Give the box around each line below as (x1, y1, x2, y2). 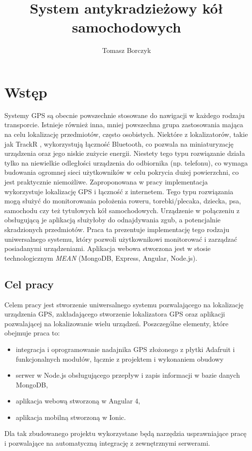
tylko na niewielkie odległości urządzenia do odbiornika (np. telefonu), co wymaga (4, 157, 248, 167)
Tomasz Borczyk (102, 45, 151, 55)
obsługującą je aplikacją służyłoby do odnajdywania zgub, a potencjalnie (4, 215, 220, 225)
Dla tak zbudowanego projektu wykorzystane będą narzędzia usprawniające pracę (4, 428, 247, 438)
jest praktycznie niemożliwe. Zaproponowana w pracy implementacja (4, 177, 208, 186)
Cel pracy (4, 276, 54, 291)
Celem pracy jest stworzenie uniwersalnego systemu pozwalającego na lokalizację (4, 299, 244, 309)
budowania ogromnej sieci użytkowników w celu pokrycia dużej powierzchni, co (4, 167, 239, 177)
